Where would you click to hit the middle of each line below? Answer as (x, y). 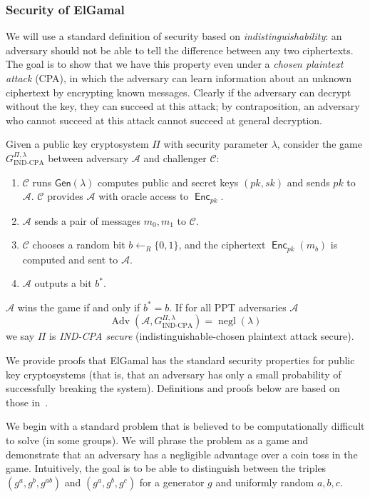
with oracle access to (144, 196)
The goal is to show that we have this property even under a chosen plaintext (175, 64)
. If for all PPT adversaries (228, 307)
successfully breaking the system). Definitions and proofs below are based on (173, 388)
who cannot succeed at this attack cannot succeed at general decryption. (164, 120)
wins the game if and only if (79, 307)
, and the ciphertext (222, 245)
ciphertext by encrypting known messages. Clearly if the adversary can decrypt (179, 92)
